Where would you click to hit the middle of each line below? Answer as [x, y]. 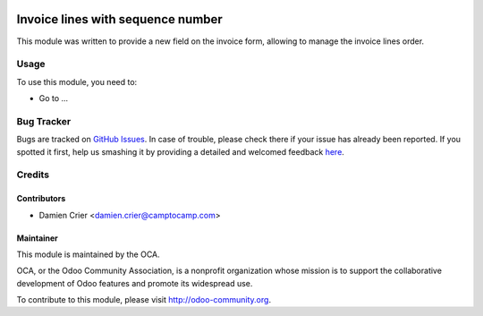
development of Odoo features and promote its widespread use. [135, 283]
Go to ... [54, 98]
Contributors [41, 199]
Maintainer [37, 238]
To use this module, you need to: [77, 81]
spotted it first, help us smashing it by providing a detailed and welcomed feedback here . [180, 151]
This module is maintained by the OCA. [88, 254]
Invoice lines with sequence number [119, 19]
